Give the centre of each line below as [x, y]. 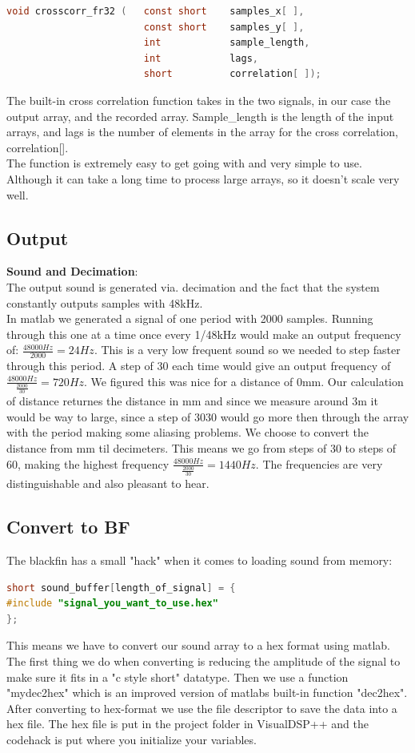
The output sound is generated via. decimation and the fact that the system [193, 286]
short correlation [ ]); [232, 74]
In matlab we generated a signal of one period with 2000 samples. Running [190, 318]
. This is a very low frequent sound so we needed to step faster [247, 350]
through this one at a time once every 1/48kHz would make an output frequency [204, 334]
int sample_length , [227, 43]
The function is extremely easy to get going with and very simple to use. [184, 163]
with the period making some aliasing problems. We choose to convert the [188, 432]
